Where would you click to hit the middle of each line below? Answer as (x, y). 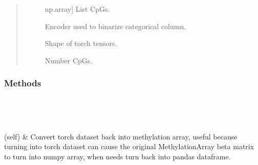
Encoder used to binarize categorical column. (115, 26)
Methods (23, 83)
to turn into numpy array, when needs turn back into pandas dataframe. (117, 156)
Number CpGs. (69, 60)
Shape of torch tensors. (81, 43)
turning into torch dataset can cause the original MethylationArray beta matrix (129, 146)
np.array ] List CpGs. (77, 9)
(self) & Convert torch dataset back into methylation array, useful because (121, 136)
